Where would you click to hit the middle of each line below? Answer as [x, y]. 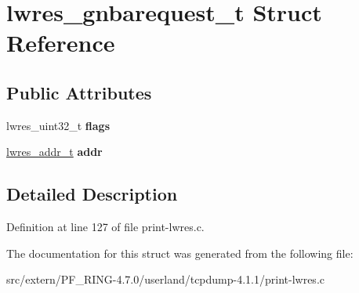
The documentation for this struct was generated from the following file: [180, 253]
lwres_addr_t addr [54, 152]
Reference [61, 43]
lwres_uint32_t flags [58, 125]
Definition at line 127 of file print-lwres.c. [105, 227]
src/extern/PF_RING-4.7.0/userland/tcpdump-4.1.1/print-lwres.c [165, 279]
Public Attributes [79, 92]
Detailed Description [92, 194]
